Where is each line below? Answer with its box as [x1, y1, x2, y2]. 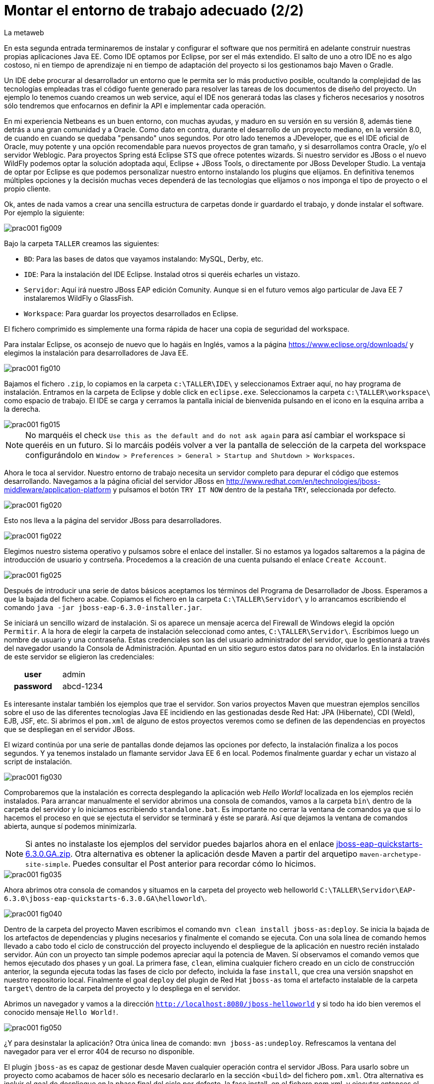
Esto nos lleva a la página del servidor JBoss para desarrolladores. [4, 516, 222, 525]
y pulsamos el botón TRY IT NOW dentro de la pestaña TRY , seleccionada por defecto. [113, 485, 396, 494]
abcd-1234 [62, 681, 103, 691]
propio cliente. [4, 184, 51, 193]
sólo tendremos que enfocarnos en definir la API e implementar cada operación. [4, 101, 266, 110]
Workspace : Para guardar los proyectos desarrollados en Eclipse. [24, 309, 238, 318]
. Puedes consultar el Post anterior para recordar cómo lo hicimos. [68, 858, 316, 869]
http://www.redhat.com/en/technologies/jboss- [226, 476, 381, 485]
